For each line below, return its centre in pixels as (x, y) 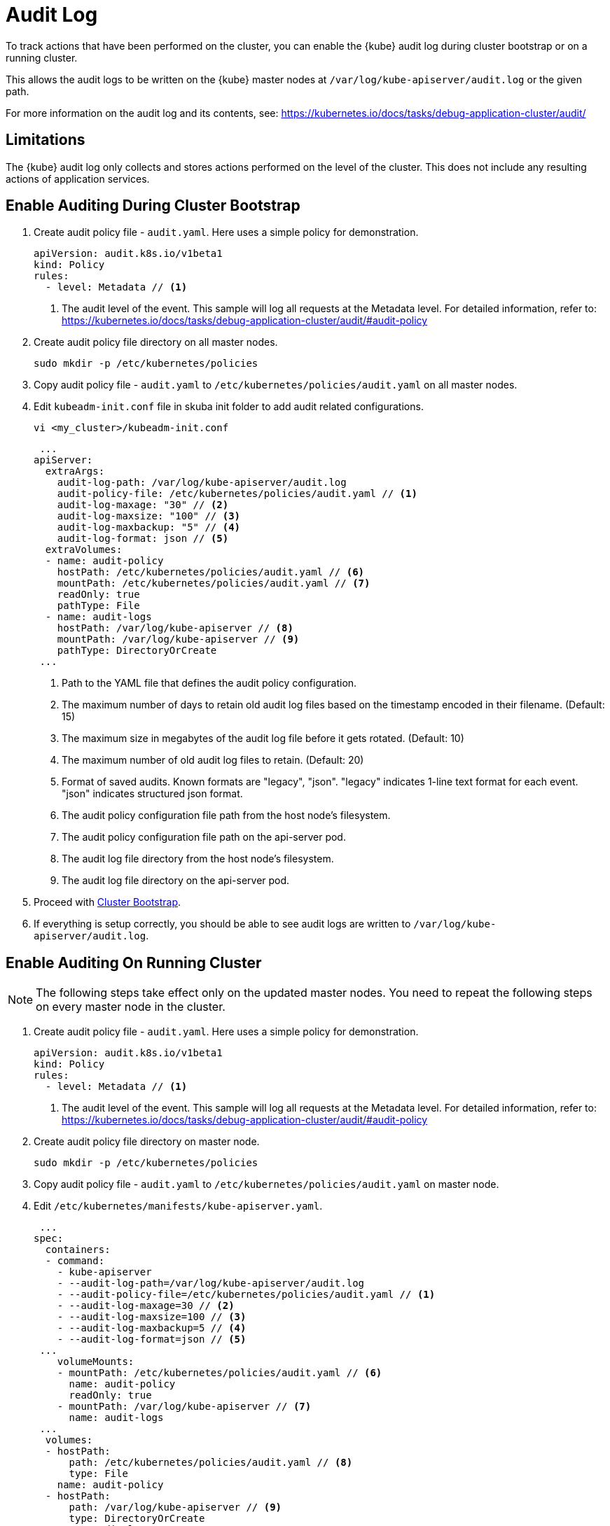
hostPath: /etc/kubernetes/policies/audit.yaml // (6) (211, 572)
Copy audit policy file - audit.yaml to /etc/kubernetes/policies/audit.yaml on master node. (266, 1184)
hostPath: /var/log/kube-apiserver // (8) (175, 628)
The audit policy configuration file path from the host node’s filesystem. (226, 815)
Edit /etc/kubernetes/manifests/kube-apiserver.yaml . (178, 1206)
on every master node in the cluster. (131, 1007)
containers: (78, 1250)
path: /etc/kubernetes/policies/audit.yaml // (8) (211, 1463)
